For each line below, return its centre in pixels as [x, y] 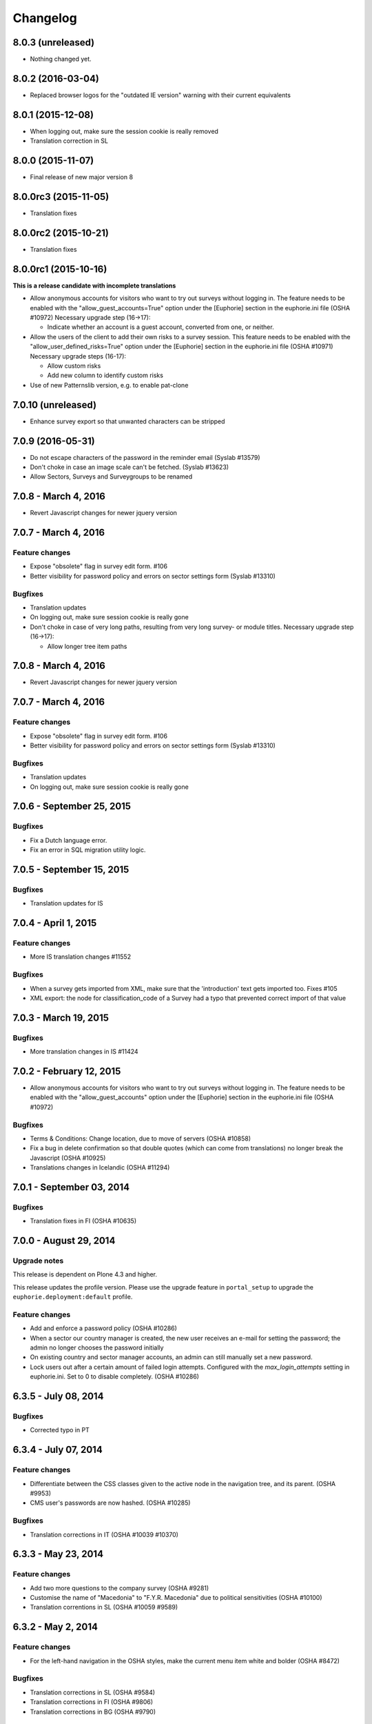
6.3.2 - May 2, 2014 [55, 1627]
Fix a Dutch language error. [69, 840]
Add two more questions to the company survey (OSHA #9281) [120, 1588]
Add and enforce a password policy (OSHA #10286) [103, 1328]
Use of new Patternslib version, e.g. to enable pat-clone [109, 385]
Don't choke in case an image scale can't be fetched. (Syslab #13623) [130, 467]
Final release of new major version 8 [82, 177]
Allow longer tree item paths [87, 646]
